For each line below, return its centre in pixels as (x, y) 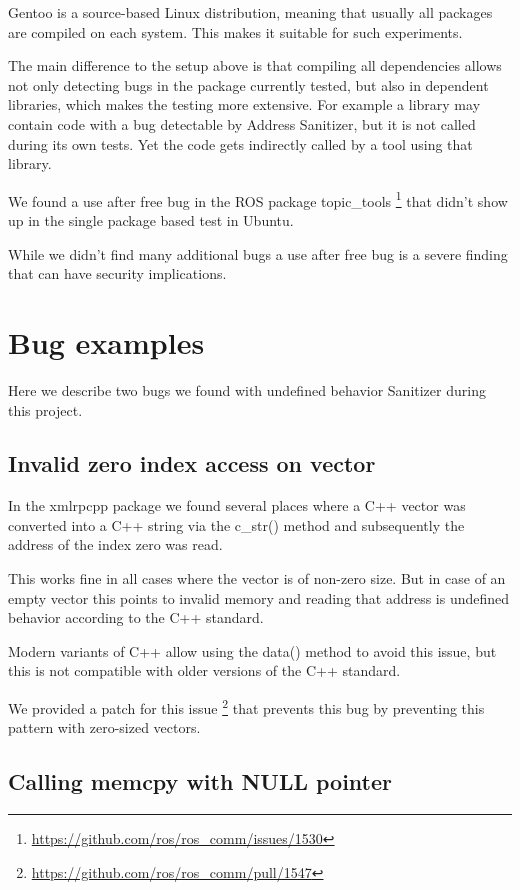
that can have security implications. (117, 273)
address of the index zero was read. (115, 544)
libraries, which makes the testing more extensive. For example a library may (244, 104)
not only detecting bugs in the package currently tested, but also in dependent (248, 84)
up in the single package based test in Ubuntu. (151, 220)
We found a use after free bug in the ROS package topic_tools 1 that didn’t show (258, 199)
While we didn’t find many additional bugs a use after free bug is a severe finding (258, 253)
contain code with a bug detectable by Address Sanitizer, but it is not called (242, 123)
